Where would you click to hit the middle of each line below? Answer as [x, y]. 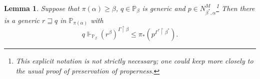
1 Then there [235, 7]
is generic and [164, 8]
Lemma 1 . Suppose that [42, 8]
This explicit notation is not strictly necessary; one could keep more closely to [134, 60]
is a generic [22, 20]
